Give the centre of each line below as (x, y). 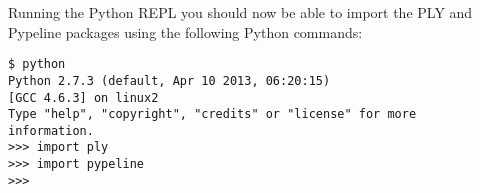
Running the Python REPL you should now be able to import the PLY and (240, 12)
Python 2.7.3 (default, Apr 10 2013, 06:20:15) (169, 80)
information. (51, 130)
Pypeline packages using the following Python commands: (185, 31)
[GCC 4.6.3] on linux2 (83, 97)
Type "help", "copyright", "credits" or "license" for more (212, 114)
